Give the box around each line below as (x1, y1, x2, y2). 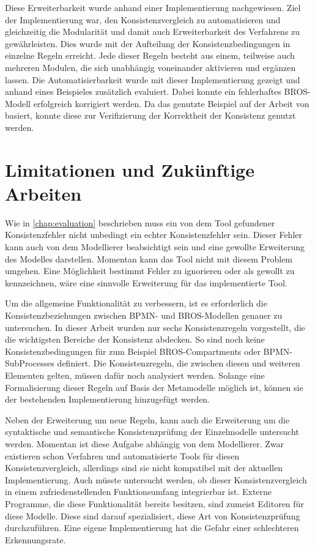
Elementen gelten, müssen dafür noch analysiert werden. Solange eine (5, 368, 265, 381)
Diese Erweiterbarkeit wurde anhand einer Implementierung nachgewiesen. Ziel (5, 1, 301, 13)
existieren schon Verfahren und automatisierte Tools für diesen (5, 449, 240, 462)
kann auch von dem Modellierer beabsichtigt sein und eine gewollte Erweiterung (5, 240, 305, 253)
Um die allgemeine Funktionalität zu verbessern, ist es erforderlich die (5, 297, 267, 310)
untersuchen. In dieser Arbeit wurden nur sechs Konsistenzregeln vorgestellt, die (5, 321, 305, 333)
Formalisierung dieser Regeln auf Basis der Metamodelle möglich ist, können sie (5, 381, 303, 393)
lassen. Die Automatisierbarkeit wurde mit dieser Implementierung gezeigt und (5, 73, 300, 86)
